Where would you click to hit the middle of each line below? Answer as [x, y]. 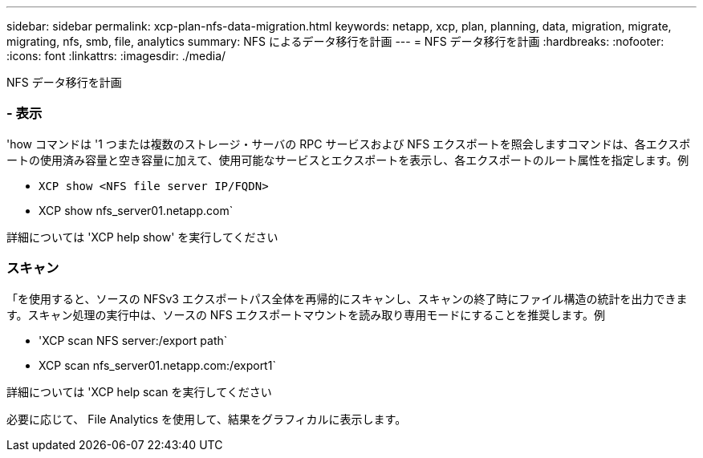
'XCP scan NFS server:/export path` [133, 340]
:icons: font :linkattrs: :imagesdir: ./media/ [116, 56]
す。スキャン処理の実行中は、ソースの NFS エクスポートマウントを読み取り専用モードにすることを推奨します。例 [306, 314]
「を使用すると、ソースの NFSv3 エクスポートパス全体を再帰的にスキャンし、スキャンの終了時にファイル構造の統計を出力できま [347, 298]
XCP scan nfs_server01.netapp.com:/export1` [157, 365]
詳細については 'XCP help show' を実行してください [142, 237]
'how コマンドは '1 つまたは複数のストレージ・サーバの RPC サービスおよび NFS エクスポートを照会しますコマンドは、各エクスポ [349, 144]
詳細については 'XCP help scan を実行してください [139, 391]
